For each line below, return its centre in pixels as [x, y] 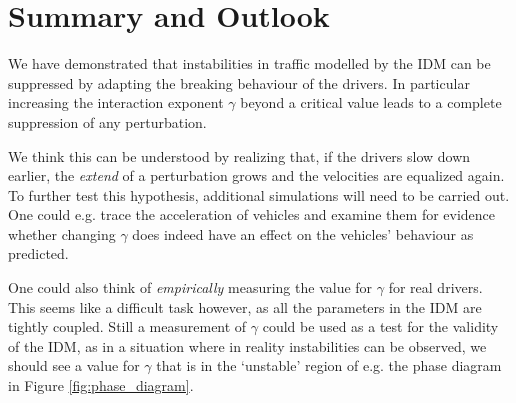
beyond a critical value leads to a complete [371, 102]
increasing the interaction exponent [116, 102]
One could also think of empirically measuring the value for [190, 287]
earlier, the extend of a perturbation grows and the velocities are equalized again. [256, 175]
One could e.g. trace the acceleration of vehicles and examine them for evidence [252, 214]
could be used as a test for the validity [380, 326]
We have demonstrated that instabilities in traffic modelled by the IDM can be [249, 63]
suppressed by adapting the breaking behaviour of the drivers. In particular [239, 82]
